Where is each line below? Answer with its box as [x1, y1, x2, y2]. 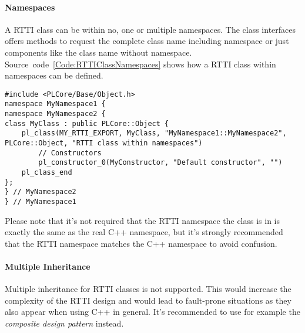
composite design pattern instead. [5, 317, 124, 329]
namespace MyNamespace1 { [5, 100, 106, 108]
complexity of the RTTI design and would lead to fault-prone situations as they [5, 294, 291, 306]
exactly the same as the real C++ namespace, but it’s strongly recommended [5, 226, 283, 238]
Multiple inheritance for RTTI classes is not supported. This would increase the [5, 283, 291, 295]
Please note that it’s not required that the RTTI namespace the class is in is [5, 214, 280, 226]
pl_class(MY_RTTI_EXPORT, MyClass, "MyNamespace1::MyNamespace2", [21, 129, 287, 138]
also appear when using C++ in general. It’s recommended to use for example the [5, 305, 300, 318]
